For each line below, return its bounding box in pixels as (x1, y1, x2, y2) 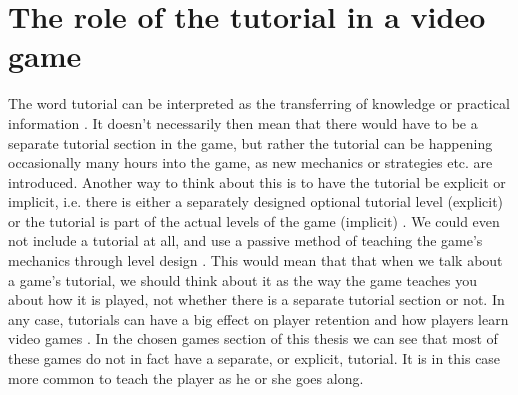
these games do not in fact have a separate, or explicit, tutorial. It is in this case (8, 348, 501, 369)
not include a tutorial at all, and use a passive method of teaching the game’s (8, 230, 483, 251)
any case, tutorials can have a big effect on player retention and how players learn (8, 308, 509, 329)
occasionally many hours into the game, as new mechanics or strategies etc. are (8, 152, 493, 173)
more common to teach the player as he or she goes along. (8, 367, 364, 388)
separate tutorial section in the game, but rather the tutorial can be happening (8, 132, 493, 153)
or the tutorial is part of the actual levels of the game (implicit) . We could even (8, 210, 500, 231)
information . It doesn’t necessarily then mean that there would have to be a (8, 112, 478, 133)
